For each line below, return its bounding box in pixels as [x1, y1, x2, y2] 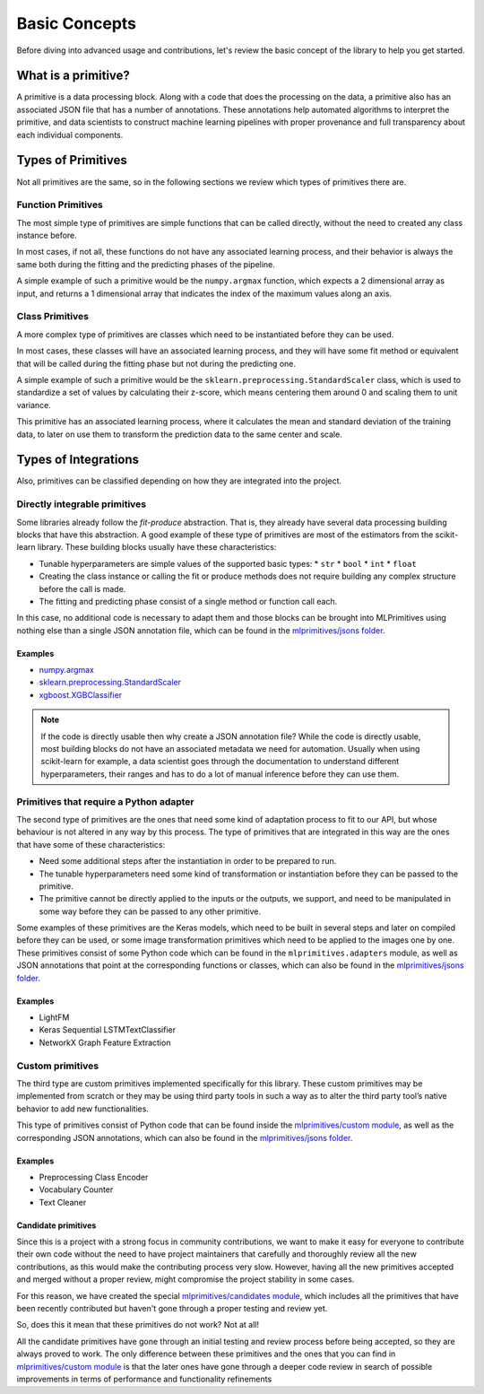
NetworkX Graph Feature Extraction [39, 1037, 171, 1048]
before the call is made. [39, 583, 126, 594]
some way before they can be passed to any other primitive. [39, 906, 262, 917]
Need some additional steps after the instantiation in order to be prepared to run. [39, 856, 337, 867]
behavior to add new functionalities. [16, 1103, 150, 1114]
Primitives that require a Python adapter [16, 795, 194, 807]
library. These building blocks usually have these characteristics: [37, 542, 277, 553]
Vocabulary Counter [39, 1184, 114, 1195]
